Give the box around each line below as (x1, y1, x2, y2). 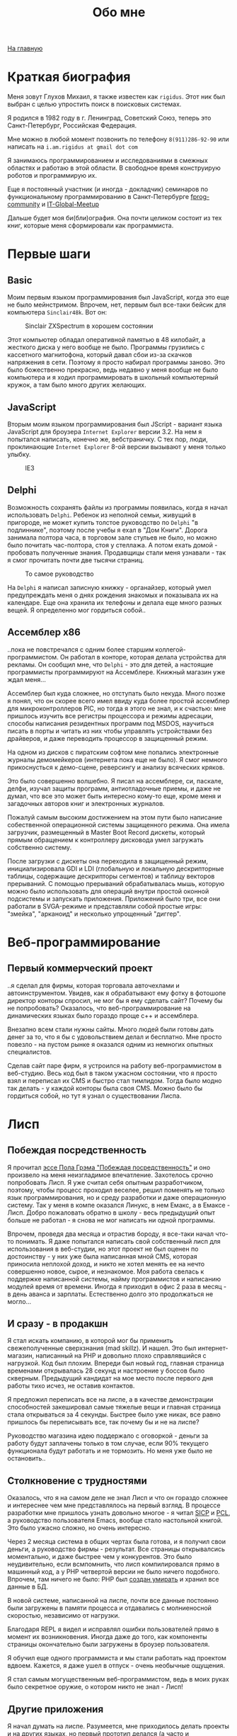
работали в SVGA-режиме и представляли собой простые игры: (7, 902, 202, 910)
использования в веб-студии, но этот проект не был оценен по (7, 1244, 199, 1253)
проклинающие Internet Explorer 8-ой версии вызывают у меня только (7, 442, 226, 450)
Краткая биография (7, 69, 131, 85)
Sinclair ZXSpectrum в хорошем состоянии (25, 322, 154, 330)
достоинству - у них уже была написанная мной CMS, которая (7, 1252, 197, 1261)
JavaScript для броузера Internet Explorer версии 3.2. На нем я (7, 427, 202, 436)
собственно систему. (7, 843, 72, 851)
